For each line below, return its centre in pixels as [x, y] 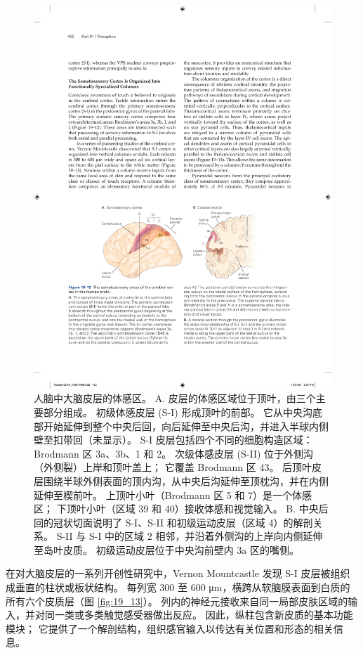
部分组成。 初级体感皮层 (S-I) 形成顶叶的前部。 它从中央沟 [178, 412]
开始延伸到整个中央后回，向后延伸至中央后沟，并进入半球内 [181, 426]
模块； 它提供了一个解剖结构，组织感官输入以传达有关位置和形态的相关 [170, 628]
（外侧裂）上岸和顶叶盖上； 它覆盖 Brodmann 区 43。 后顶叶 [173, 467]
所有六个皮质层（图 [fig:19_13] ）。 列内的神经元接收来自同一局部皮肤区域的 [177, 601]
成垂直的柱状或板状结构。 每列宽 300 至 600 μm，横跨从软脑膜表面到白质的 [178, 587]
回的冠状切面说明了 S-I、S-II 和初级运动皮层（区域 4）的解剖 [173, 522]
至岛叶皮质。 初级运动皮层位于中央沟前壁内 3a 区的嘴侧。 [166, 549]
